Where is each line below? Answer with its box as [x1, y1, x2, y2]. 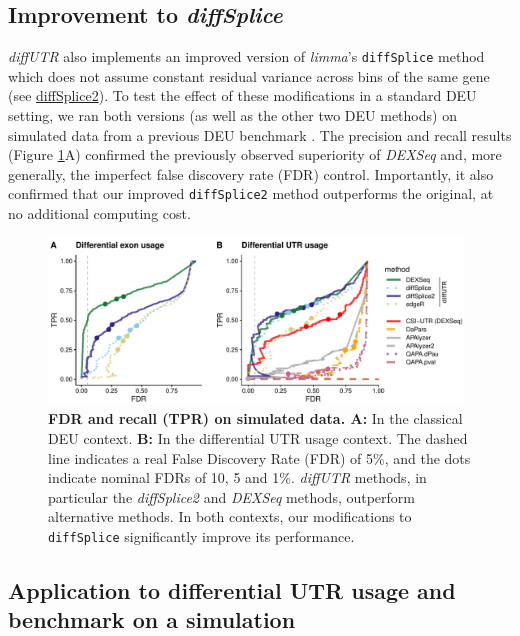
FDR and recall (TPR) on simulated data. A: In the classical [48, 408, 463, 429]
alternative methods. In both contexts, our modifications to [48, 506, 412, 527]
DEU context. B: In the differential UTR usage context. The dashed [48, 428, 468, 449]
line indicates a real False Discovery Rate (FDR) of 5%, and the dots [48, 447, 471, 468]
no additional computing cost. [8, 203, 191, 224]
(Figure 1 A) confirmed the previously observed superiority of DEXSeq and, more [8, 144, 502, 165]
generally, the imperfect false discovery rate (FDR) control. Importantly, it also [8, 163, 494, 184]
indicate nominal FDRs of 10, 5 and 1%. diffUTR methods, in [48, 467, 427, 488]
